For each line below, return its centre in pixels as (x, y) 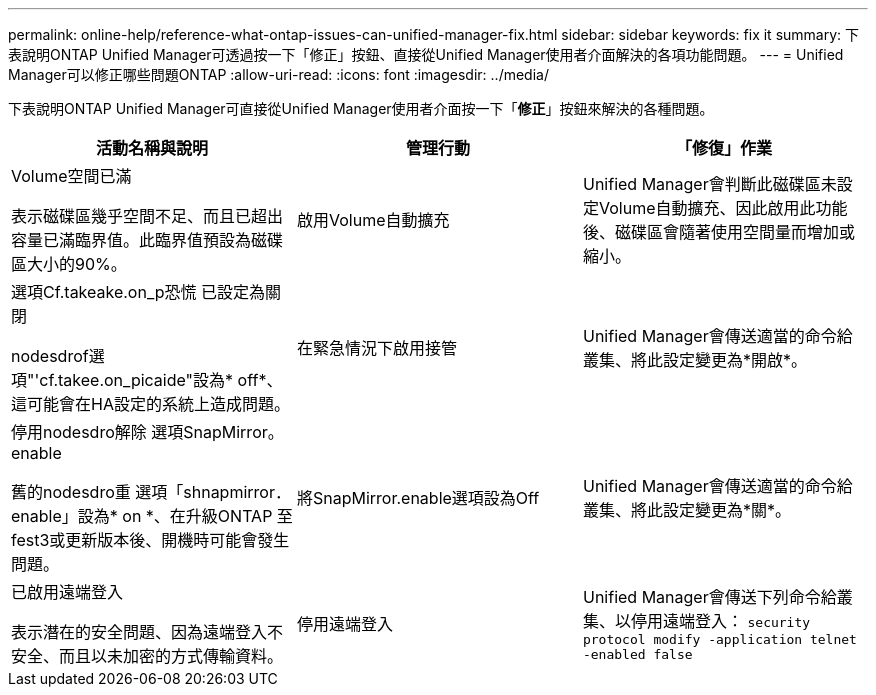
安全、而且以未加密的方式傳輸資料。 (147, 656)
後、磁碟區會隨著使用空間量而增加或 (718, 232)
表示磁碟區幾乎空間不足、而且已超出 (147, 216)
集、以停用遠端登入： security (696, 621)
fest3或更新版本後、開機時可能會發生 (150, 540)
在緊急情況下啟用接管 (376, 348)
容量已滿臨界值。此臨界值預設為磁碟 (147, 240)
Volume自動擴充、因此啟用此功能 (723, 208)
